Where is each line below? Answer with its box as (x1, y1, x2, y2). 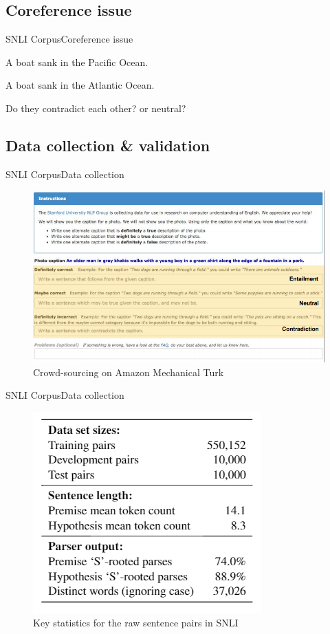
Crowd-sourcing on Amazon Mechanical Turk (33, 364, 224, 379)
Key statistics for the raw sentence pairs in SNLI (33, 615, 239, 629)
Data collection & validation (5, 134, 210, 155)
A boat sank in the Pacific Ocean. (5, 54, 148, 69)
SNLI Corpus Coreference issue (5, 32, 133, 46)
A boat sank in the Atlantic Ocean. (5, 78, 155, 92)
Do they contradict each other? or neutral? (5, 100, 186, 115)
